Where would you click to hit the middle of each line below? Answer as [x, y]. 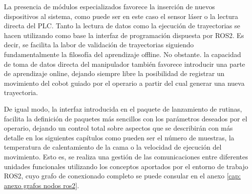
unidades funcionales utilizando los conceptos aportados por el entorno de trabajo [126, 166]
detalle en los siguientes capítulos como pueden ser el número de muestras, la [119, 137]
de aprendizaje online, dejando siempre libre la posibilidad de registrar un [114, 73]
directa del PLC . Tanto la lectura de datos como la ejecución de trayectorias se [122, 26]
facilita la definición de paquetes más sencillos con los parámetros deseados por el [126, 118]
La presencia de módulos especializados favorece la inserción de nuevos [109, 6]
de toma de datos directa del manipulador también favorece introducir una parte [125, 64]
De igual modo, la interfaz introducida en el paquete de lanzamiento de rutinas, [123, 108]
